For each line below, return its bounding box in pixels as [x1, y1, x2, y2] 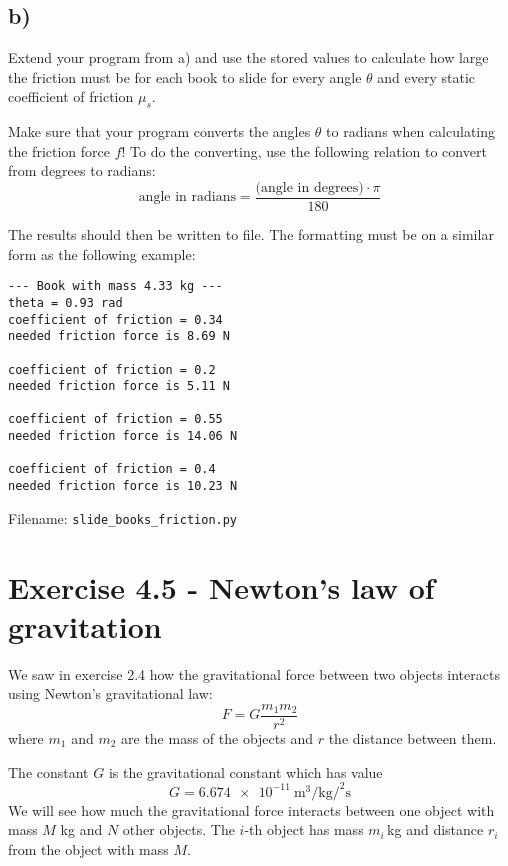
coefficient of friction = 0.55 [8, 412, 223, 427]
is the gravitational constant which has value [108, 761, 383, 782]
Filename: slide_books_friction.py [8, 507, 238, 528]
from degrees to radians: [8, 160, 156, 181]
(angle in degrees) [255, 180, 364, 195]
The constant [8, 761, 89, 782]
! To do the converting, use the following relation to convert [121, 140, 487, 161]
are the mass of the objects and [121, 727, 313, 748]
